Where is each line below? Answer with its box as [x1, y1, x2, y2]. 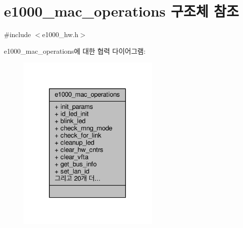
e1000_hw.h [42, 29, 79, 40]
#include [4, 29, 31, 40]
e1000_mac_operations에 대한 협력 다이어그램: [4, 45, 146, 56]
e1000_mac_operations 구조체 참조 [4, 1, 239, 21]
